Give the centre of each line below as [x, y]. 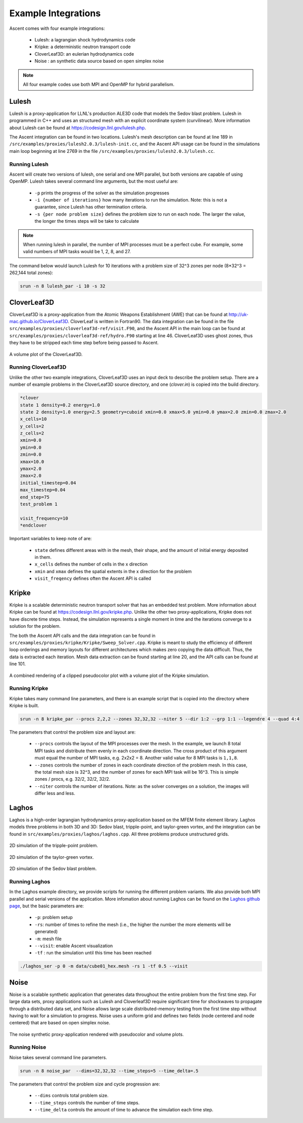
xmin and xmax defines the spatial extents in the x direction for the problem [113, 571]
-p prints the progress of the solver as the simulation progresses [102, 193]
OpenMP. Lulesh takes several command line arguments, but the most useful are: [94, 181]
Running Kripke [29, 689]
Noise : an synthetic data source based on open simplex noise [99, 61]
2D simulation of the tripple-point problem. [54, 846]
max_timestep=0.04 [43, 490]
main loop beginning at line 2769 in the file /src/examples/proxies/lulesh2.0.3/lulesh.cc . [112, 151]
